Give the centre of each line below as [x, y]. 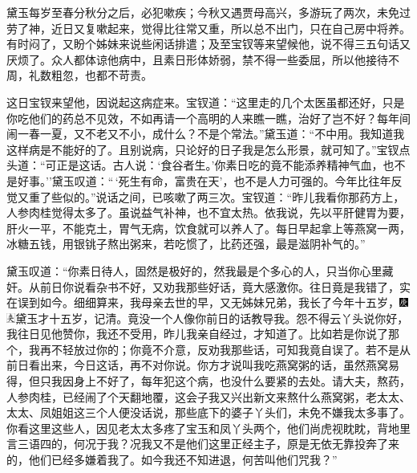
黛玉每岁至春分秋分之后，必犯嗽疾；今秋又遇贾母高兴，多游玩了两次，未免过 [208, 12]
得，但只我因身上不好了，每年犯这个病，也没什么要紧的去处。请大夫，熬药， [208, 381]
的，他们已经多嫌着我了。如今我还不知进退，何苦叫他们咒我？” [172, 460]
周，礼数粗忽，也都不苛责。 [79, 75]
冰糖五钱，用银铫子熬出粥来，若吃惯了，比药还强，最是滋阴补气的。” [186, 244]
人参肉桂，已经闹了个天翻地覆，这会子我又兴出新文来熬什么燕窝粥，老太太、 [208, 396]
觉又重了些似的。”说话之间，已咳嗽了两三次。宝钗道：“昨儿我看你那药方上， [206, 196]
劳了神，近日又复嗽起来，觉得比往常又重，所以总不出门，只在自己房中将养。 [208, 28]
